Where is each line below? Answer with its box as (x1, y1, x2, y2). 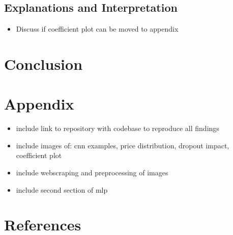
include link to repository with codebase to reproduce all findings (16, 123, 219, 134)
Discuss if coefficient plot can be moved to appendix (16, 23, 179, 34)
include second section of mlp (16, 184, 108, 195)
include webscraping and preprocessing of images (16, 167, 168, 178)
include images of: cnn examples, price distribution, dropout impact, (16, 140, 229, 150)
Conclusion (4, 53, 83, 74)
